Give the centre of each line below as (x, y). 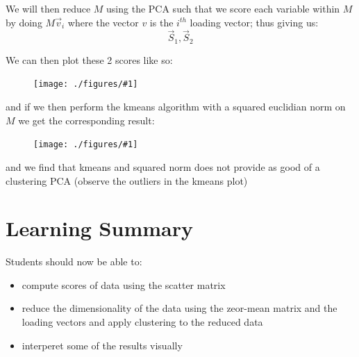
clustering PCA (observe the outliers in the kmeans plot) (127, 180)
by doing (24, 22)
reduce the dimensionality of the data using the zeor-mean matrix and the (179, 308)
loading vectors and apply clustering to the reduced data (142, 322)
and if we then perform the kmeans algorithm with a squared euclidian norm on (176, 107)
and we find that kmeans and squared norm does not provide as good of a (163, 166)
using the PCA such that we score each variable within (223, 8)
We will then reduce (48, 8)
